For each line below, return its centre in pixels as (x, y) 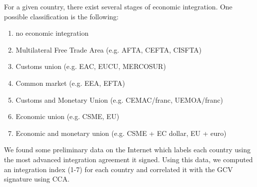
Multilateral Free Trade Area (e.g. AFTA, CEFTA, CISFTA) (109, 49)
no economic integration (52, 33)
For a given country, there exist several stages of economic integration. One (118, 6)
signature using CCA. (37, 179)
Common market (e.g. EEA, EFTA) (70, 83)
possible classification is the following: (61, 16)
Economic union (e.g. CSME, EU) (67, 116)
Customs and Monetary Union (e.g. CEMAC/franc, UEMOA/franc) (119, 99)
